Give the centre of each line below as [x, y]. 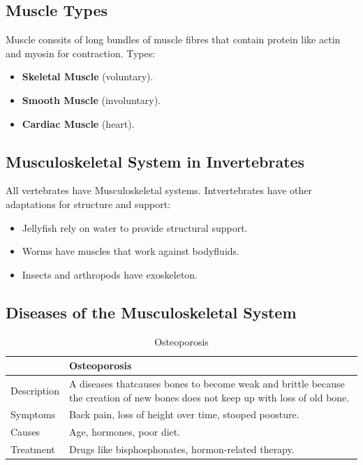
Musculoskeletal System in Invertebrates [155, 161]
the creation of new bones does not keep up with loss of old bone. [209, 397]
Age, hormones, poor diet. [125, 432]
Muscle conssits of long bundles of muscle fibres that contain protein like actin [173, 39]
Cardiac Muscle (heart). [78, 123]
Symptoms [33, 414]
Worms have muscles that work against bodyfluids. [131, 251]
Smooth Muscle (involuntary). [91, 99]
